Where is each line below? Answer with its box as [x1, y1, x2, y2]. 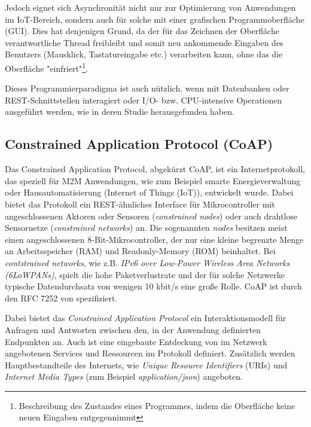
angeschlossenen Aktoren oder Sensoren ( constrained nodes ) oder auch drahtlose [5, 209, 298, 222]
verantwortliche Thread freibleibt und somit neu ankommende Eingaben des [5, 36, 283, 48]
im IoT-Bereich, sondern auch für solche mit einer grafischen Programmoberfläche [5, 13, 304, 25]
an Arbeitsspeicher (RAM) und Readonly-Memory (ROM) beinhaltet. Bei [5, 245, 276, 257]
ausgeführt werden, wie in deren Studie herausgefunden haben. [5, 105, 234, 118]
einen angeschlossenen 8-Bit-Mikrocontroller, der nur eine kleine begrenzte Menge [5, 233, 304, 245]
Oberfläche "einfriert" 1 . [5, 60, 88, 74]
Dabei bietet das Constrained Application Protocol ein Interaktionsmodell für [5, 312, 286, 324]
